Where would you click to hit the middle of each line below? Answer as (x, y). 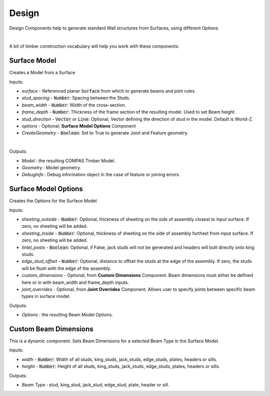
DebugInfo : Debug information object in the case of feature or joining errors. (101, 175)
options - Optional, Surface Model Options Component (79, 126)
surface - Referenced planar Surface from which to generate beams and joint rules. (109, 91)
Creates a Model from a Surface (42, 73)
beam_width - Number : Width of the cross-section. (74, 105)
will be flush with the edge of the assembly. (66, 268)
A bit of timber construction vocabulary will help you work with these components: (94, 46)
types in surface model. (46, 296)
